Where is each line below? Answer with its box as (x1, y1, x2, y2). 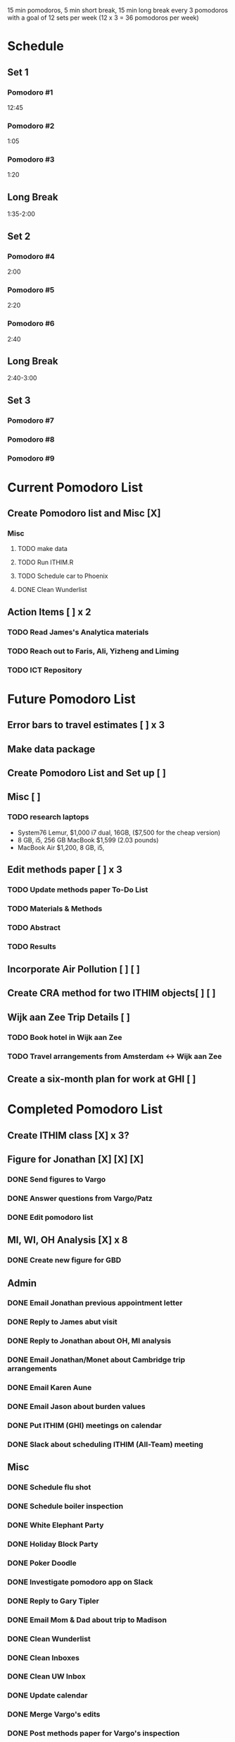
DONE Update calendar (7, 1690, 88, 1700)
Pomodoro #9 (7, 453, 55, 463)
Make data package (7, 743, 96, 755)
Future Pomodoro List (7, 691, 136, 707)
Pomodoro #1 (7, 87, 53, 97)
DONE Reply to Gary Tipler (7, 1596, 100, 1606)
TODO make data (17, 545, 68, 553)
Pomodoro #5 (7, 285, 55, 295)
